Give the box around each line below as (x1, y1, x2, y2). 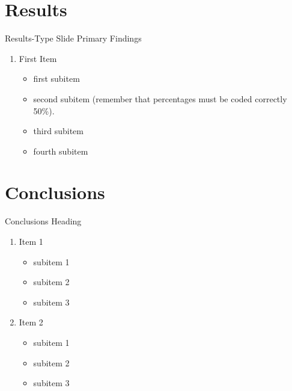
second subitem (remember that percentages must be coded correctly (33, 92, 287, 105)
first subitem (33, 72, 80, 85)
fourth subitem (33, 144, 88, 157)
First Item (19, 52, 57, 64)
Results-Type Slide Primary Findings (5, 32, 142, 45)
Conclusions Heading (5, 215, 82, 227)
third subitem (33, 125, 84, 137)
